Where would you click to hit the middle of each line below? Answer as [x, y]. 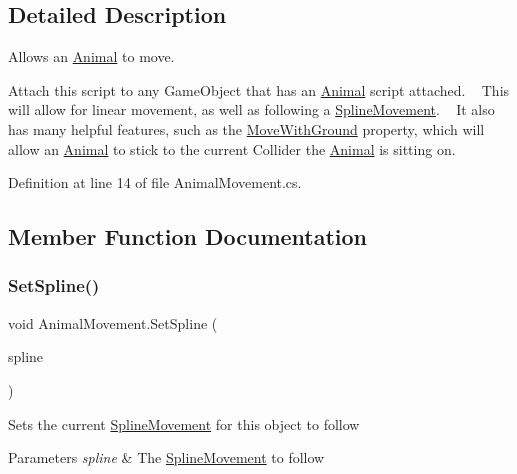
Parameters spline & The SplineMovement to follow [166, 457]
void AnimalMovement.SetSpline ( [113, 322]
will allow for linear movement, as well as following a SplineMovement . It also [251, 109]
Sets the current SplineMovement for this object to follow [184, 423]
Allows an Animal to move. [91, 56]
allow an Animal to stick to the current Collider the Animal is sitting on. [232, 148]
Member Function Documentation [188, 236]
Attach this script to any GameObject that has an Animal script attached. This [259, 89]
